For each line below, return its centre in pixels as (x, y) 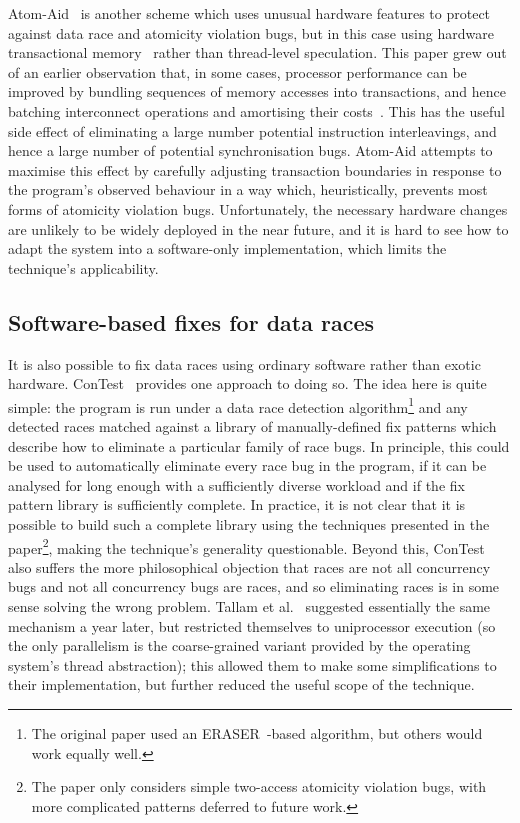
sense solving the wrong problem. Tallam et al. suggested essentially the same (249, 605)
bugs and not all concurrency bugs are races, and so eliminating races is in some (254, 586)
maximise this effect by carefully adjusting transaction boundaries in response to (255, 169)
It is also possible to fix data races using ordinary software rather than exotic (244, 363)
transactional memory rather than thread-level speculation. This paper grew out (257, 52)
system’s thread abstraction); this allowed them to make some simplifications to (252, 664)
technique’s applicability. (83, 267)
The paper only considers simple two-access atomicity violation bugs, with (259, 786)
